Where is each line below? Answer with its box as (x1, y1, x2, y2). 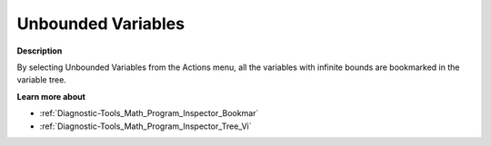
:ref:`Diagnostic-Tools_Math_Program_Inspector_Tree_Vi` (39, 121, 252, 131)
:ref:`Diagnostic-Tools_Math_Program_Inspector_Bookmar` (39, 108, 259, 119)
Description (16, 45, 63, 56)
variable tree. (16, 74, 67, 85)
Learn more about (16, 91, 86, 102)
